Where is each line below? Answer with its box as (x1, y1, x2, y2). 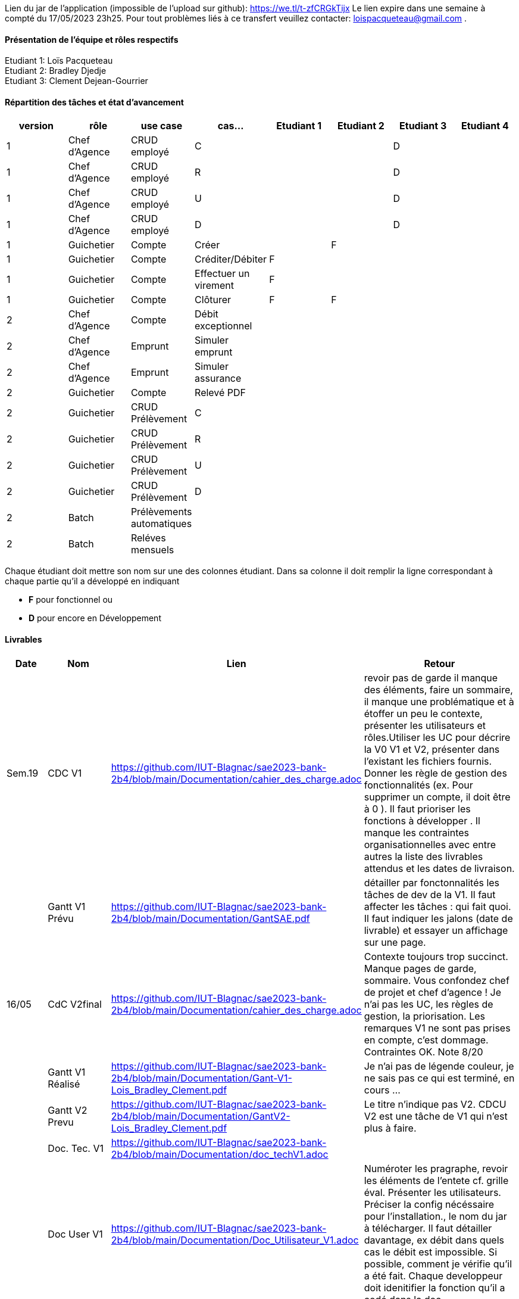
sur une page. (364, 936, 426, 948)
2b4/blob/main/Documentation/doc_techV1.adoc (111, 1148, 329, 1160)
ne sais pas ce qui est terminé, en (364, 1071, 515, 1084)
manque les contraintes (364, 826, 470, 839)
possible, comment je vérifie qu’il (364, 1257, 512, 1270)
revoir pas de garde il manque (364, 671, 498, 684)
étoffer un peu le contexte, (364, 707, 483, 719)
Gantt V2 (48, 1104, 87, 1116)
